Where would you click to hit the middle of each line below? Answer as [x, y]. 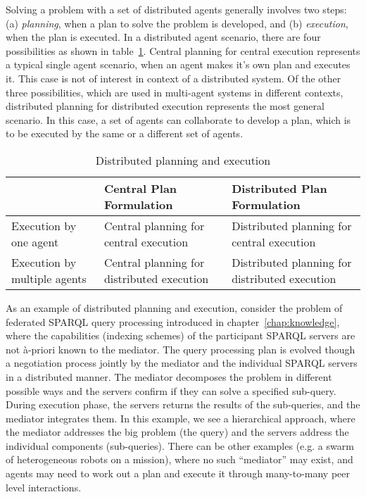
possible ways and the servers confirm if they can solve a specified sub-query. [171, 390]
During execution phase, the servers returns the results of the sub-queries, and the [183, 404]
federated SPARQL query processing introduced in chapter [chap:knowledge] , [173, 321]
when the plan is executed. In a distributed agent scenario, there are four [163, 37]
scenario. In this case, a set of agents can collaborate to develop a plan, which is [178, 119]
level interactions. [44, 487]
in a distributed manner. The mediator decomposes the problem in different [169, 376]
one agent [35, 241]
